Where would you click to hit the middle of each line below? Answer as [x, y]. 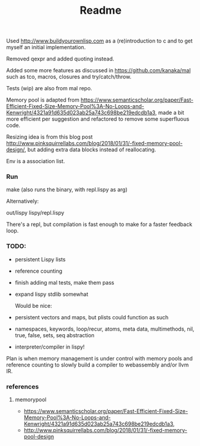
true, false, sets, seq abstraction [54, 335]
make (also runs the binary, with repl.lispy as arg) [67, 190]
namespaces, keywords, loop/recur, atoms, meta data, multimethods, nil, [104, 329]
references [22, 386]
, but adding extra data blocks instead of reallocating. [90, 149]
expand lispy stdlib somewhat [51, 294]
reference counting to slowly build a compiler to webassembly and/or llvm [98, 365]
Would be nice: [33, 306]
